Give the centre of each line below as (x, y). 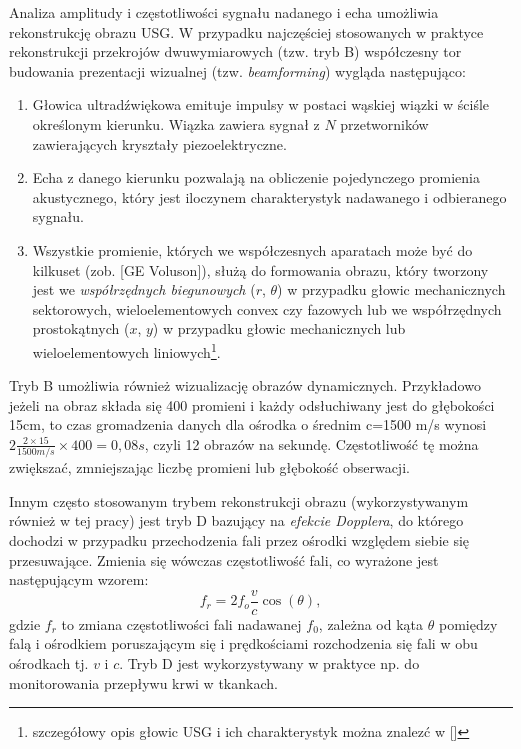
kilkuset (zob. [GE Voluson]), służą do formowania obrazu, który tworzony (260, 269)
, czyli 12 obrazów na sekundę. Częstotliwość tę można (311, 443)
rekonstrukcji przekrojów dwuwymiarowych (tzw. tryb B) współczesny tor (235, 51)
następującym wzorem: (79, 579)
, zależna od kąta (371, 623)
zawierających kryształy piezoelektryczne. (159, 143)
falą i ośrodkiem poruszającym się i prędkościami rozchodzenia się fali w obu (243, 643)
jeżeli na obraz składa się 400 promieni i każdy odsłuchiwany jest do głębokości (252, 404)
